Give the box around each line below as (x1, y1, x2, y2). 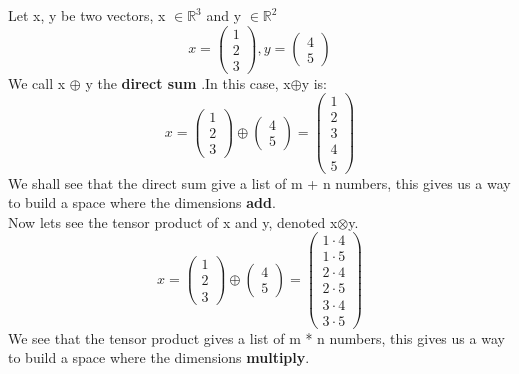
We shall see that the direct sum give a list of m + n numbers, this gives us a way (8, 172, 511, 193)
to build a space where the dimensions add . (8, 192, 276, 213)
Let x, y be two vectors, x (8, 5, 166, 25)
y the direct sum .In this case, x (85, 72, 291, 93)
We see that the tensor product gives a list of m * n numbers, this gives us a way (8, 327, 505, 348)
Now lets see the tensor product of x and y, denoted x (8, 211, 338, 232)
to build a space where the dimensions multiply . (8, 347, 310, 368)
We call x (8, 72, 66, 93)
